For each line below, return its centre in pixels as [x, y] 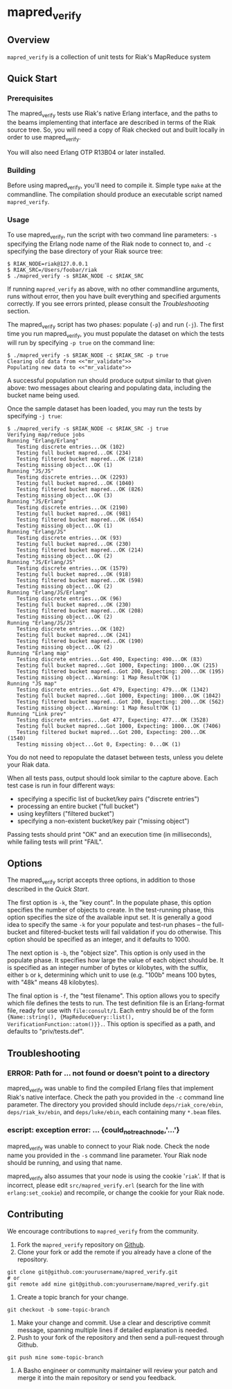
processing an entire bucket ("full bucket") [78, 806]
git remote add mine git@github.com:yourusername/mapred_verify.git [108, 1284]
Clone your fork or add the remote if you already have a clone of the [114, 1252]
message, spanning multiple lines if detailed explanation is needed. [113, 1330]
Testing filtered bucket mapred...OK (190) [80, 641]
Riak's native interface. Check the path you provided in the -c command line [116, 1097]
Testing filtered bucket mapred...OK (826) [80, 489]
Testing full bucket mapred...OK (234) [74, 453]
